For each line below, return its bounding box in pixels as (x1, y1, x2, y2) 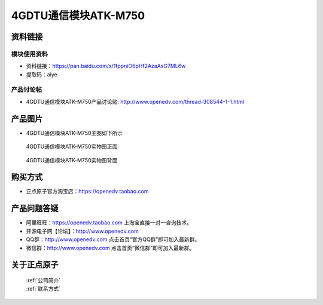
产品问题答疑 (11, 204, 59, 214)
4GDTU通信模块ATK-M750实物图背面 (26, 156, 118, 164)
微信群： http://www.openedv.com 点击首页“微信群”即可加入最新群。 (26, 244, 194, 251)
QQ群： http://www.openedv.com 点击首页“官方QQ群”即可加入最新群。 (26, 236, 200, 243)
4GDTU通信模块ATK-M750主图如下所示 (26, 129, 123, 137)
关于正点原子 (11, 260, 59, 270)
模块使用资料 (11, 50, 48, 58)
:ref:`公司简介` (26, 276, 61, 284)
